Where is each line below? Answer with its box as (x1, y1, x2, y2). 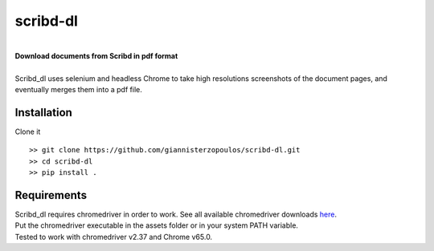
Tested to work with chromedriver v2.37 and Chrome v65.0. (14, 232, 213, 241)
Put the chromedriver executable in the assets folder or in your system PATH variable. (14, 221, 299, 230)
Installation (14, 105, 72, 119)
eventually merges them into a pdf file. (14, 85, 142, 95)
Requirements (14, 188, 88, 202)
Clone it (14, 127, 41, 136)
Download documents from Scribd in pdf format (14, 51, 178, 60)
